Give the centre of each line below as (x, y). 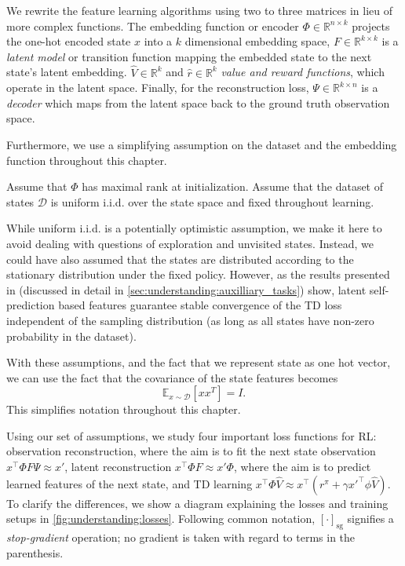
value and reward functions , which (303, 72)
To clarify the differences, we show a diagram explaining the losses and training (197, 503)
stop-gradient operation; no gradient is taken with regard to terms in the (181, 537)
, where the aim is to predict (302, 467)
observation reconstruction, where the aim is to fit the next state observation (191, 451)
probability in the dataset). (71, 336)
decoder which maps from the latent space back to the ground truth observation (198, 102)
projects (371, 26)
